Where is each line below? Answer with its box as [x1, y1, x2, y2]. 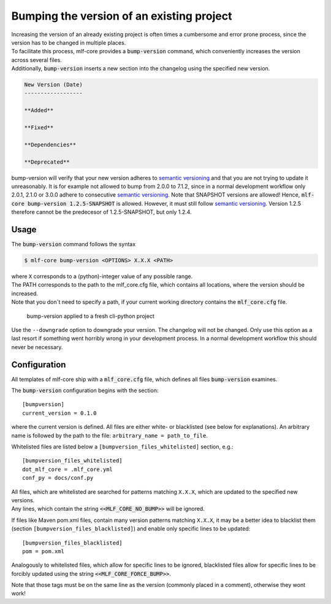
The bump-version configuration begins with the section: [11, 387, 159, 394]
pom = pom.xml [22, 548, 64, 554]
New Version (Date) [24, 81, 83, 88]
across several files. [11, 56, 63, 64]
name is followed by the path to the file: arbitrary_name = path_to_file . [11, 432, 208, 439]
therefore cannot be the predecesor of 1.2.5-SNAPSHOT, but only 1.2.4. [11, 208, 192, 216]
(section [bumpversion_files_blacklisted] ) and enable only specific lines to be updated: [11, 525, 251, 532]
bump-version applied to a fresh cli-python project [26, 312, 154, 320]
